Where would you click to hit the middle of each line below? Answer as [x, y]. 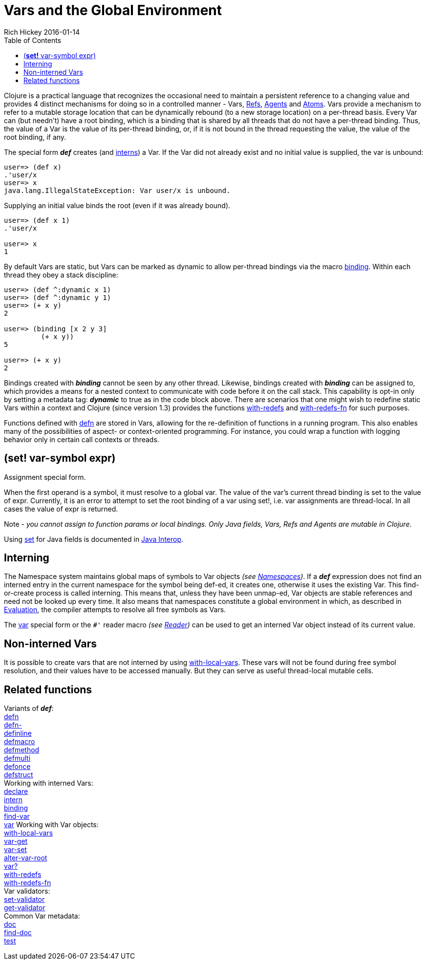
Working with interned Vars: [49, 783]
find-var [17, 816]
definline [18, 733]
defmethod [22, 750]
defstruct [19, 775]
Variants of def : [29, 708]
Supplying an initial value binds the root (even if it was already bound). [117, 205]
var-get [16, 841]
